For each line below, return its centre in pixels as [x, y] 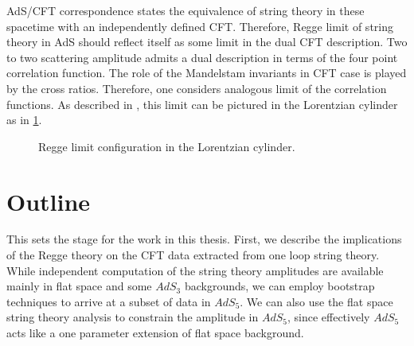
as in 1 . [24, 120]
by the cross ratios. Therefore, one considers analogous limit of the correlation [197, 88]
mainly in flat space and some [79, 286]
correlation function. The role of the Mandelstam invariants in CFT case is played [207, 73]
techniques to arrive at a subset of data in [109, 301]
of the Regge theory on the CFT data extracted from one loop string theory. [193, 255]
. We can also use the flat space [316, 301]
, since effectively [328, 317]
